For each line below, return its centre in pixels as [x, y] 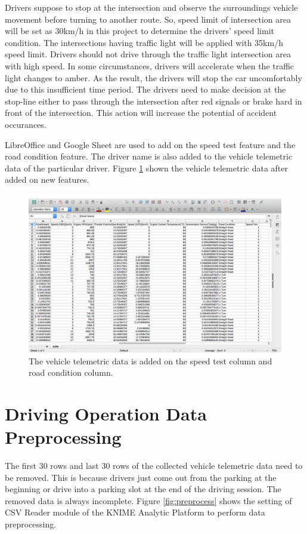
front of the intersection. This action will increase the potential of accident [141, 113]
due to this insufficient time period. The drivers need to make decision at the [145, 89]
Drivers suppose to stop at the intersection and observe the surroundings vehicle [151, 7]
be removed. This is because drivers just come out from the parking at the [141, 477]
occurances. [26, 124]
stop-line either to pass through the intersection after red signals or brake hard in [153, 101]
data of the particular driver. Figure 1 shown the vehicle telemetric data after [146, 168]
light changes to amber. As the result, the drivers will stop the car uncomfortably [153, 77]
